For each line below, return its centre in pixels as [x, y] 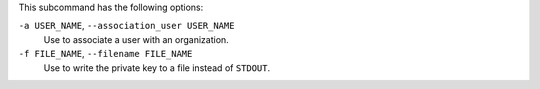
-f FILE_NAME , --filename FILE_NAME [105, 54]
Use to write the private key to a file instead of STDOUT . [157, 67]
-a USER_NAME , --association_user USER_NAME [126, 26]
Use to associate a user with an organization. [136, 39]
